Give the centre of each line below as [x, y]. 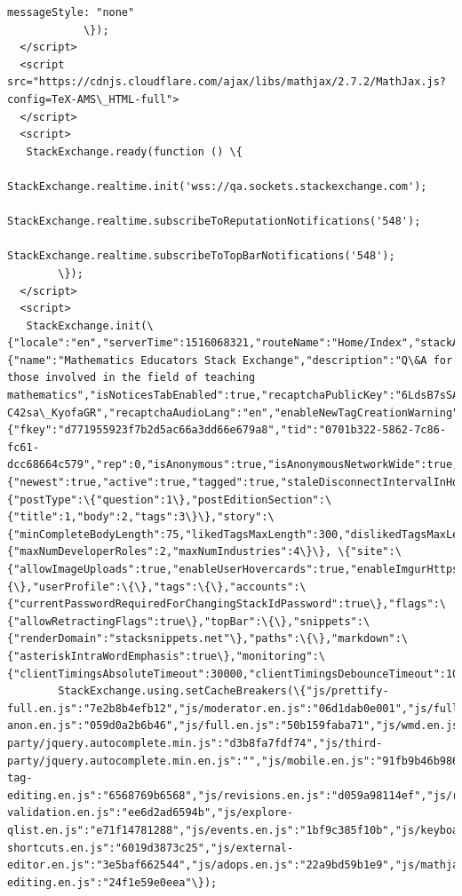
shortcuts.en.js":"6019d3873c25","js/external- [151, 848]
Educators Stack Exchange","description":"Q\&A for [297, 360]
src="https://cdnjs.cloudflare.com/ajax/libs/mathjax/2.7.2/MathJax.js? [227, 82]
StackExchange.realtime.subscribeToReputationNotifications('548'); [214, 222]
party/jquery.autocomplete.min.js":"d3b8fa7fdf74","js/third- [195, 743]
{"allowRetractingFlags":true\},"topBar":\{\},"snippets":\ [189, 621]
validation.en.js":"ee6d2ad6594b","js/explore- [151, 813]
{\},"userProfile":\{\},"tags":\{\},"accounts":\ [157, 587]
